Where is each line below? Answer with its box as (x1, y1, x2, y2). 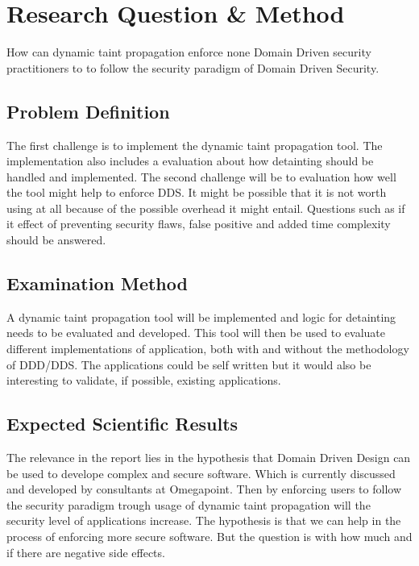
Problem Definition (6, 98, 170, 123)
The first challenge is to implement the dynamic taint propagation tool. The (6, 136, 383, 153)
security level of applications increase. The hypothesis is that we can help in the (6, 512, 401, 529)
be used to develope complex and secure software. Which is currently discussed (6, 464, 396, 481)
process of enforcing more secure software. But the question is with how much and (6, 528, 413, 545)
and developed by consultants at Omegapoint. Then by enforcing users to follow (6, 481, 402, 497)
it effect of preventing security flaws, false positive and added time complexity (6, 215, 391, 232)
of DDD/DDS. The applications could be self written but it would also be (6, 356, 371, 372)
